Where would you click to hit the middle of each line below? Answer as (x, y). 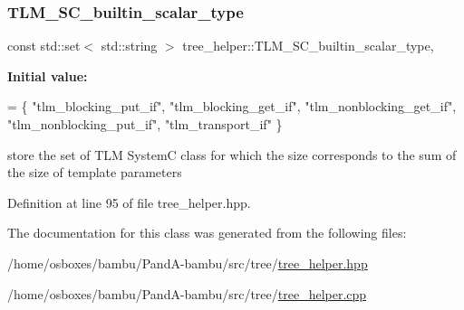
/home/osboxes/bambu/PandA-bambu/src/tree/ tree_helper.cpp (187, 293)
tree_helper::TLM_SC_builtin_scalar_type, (308, 46)
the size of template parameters (95, 172)
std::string (129, 46)
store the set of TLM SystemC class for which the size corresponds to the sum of (232, 154)
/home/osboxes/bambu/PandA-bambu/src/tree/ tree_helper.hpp (188, 263)
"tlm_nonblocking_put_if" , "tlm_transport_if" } (145, 124)
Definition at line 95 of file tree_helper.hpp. (129, 202)
